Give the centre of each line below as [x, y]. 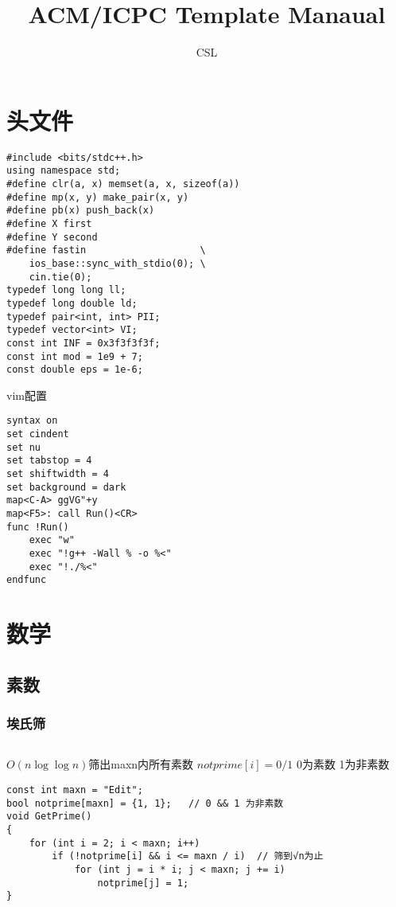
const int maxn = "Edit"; [75, 790]
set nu [23, 447]
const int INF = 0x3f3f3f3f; [83, 343]
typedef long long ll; [66, 290]
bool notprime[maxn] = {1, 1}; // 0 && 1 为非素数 [145, 803]
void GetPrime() [49, 817]
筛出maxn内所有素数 [141, 764]
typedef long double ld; [72, 303]
